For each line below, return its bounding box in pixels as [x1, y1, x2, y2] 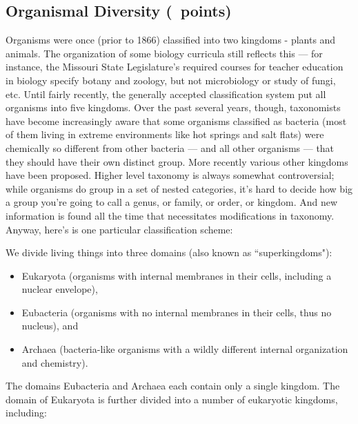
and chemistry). [21, 355, 88, 369]
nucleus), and [21, 318, 79, 333]
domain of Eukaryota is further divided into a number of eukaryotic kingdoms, [6, 392, 338, 406]
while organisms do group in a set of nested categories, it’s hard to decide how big [6, 181, 353, 195]
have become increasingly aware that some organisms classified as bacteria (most [6, 113, 347, 128]
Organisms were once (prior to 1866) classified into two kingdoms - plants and [6, 32, 336, 47]
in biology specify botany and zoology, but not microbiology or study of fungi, [6, 73, 336, 87]
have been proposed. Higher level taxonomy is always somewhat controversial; [6, 168, 335, 182]
